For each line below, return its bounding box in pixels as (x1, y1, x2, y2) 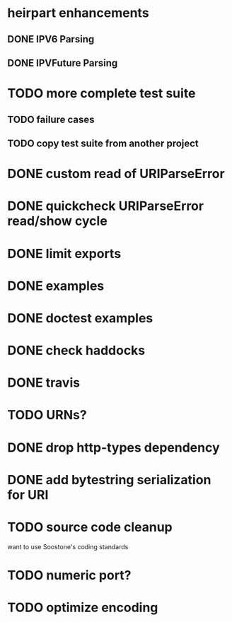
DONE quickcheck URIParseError (7, 198, 204, 214)
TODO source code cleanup (7, 520, 173, 535)
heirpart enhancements (7, 5, 150, 21)
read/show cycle (7, 213, 108, 229)
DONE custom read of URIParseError (7, 166, 225, 182)
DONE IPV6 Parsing (7, 33, 95, 45)
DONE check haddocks (7, 343, 146, 358)
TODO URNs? (7, 407, 87, 423)
